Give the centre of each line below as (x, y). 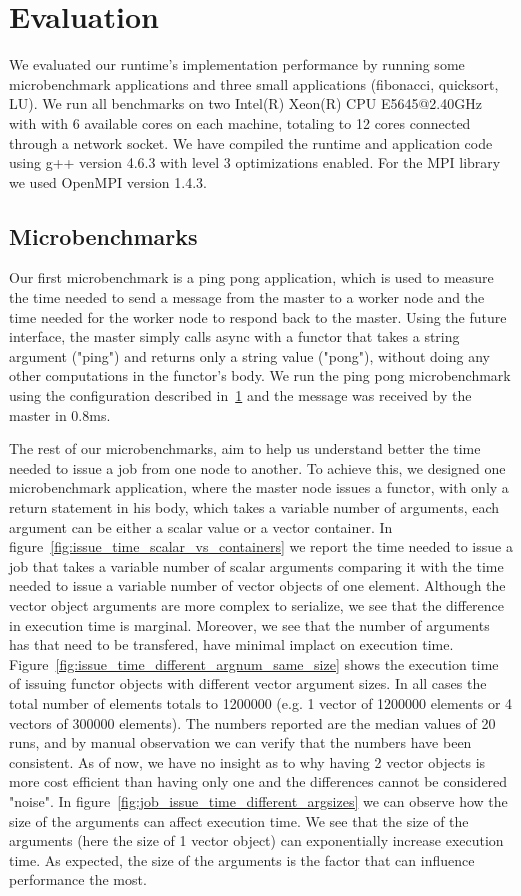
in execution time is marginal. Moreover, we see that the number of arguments (249, 624)
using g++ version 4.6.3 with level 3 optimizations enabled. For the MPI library (255, 162)
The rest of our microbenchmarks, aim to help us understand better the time (245, 448)
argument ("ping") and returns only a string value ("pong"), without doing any (249, 355)
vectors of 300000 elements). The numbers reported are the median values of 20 (252, 722)
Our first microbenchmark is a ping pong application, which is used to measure (251, 277)
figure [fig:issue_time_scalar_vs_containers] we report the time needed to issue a (261, 546)
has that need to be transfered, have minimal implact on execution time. (231, 644)
